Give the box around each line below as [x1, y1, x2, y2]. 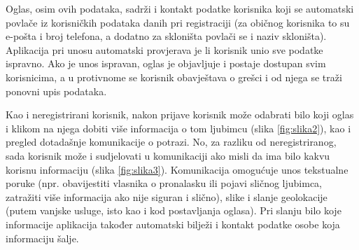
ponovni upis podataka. [6, 83, 107, 98]
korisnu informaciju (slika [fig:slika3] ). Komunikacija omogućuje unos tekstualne [6, 162, 349, 176]
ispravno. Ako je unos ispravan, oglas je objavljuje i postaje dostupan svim [6, 56, 326, 71]
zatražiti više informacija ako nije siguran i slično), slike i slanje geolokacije [6, 189, 328, 204]
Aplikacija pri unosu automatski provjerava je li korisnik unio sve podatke [6, 42, 323, 57]
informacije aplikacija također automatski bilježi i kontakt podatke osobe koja [6, 216, 340, 231]
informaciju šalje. [6, 230, 79, 245]
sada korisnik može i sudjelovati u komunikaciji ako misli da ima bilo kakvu [6, 148, 330, 162]
